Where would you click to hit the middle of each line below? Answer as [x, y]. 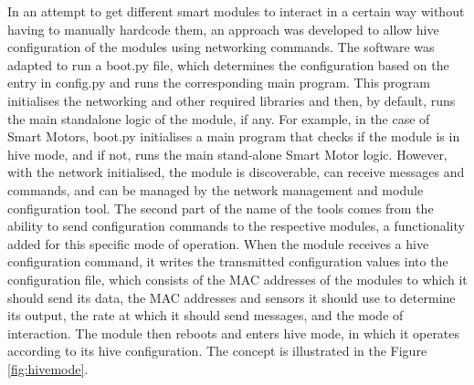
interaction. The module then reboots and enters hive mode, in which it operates [234, 333]
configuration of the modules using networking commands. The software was [221, 47]
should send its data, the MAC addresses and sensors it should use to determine [232, 297]
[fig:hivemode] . [48, 368]
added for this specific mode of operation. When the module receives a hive [218, 243]
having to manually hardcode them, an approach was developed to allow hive [223, 29]
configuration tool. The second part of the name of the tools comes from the [221, 208]
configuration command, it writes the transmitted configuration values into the [228, 261]
